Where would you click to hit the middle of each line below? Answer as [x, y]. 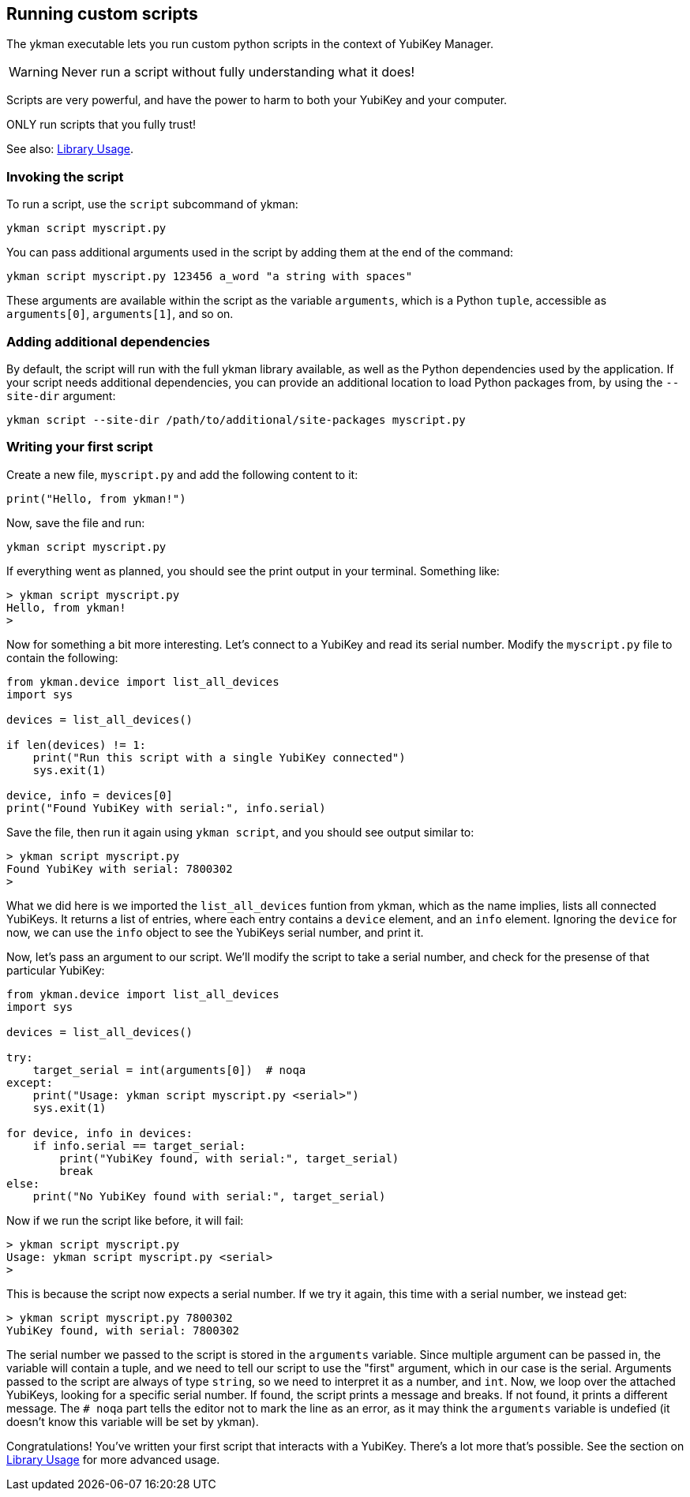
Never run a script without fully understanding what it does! [238, 72]
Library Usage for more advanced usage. [113, 1459]
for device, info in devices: [100, 1133]
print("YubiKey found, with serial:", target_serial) [229, 1158]
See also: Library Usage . [70, 149]
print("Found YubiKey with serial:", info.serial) [166, 808]
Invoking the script [65, 176]
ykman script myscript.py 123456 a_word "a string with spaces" [210, 277]
